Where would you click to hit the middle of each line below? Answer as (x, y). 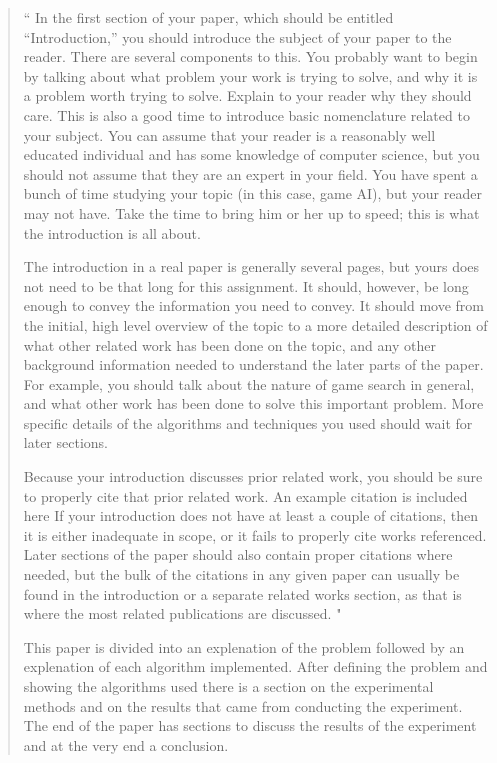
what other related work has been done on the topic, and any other (229, 344)
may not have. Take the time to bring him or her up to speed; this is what (251, 212)
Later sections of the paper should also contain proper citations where (238, 554)
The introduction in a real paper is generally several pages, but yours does (251, 266)
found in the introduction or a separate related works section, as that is (242, 593)
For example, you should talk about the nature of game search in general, (249, 383)
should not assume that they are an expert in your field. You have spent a (250, 173)
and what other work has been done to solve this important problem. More (253, 403)
